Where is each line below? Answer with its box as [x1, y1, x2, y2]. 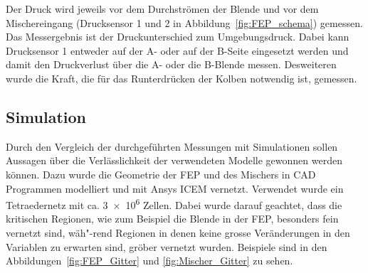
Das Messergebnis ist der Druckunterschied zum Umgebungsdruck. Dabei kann [6, 29, 349, 44]
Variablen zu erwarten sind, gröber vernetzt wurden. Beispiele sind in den [6, 239, 327, 254]
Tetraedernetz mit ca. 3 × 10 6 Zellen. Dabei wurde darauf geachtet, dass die [6, 196, 342, 212]
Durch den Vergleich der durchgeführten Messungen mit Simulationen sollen [6, 139, 338, 154]
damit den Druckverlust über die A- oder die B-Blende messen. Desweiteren [6, 57, 337, 72]
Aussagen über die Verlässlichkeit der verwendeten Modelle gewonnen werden [6, 153, 342, 168]
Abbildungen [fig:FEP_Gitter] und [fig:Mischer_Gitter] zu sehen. [6, 253, 293, 268]
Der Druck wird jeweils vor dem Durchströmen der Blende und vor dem [6, 1, 319, 16]
